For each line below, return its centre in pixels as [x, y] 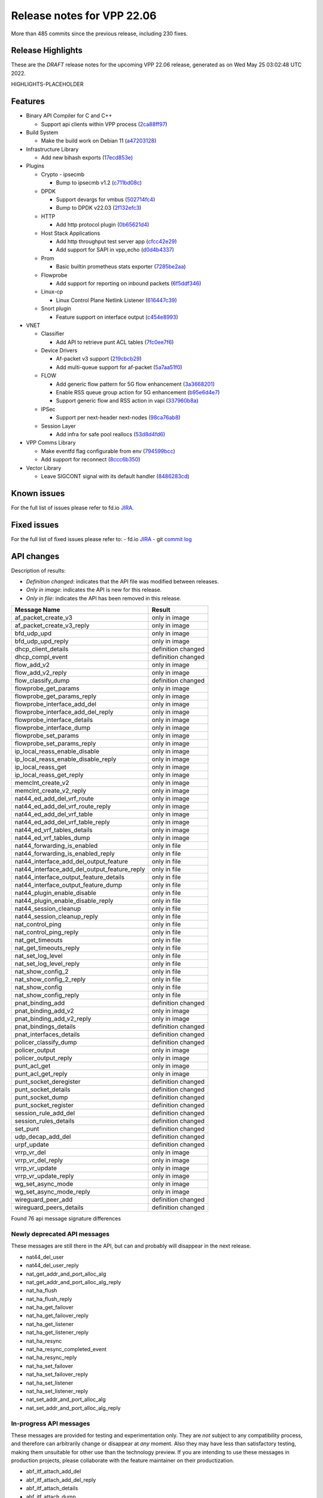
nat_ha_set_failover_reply [57, 1375]
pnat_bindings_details [45, 1026]
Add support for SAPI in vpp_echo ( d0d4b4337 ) [115, 250]
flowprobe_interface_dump [53, 728]
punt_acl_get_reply [41, 1074]
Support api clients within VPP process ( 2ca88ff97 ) [104, 124]
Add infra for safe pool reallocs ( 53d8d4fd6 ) [111, 434]
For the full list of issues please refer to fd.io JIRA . [72, 508]
